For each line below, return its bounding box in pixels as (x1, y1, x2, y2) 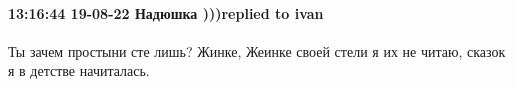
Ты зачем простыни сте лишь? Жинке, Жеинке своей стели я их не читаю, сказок (8, 40, 506, 61)
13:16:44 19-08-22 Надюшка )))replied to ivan (8, 2, 324, 23)
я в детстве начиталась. (8, 60, 150, 81)
